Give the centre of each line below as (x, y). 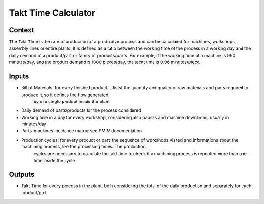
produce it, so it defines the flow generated (65, 95)
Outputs (22, 174)
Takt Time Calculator (52, 13)
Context (22, 30)
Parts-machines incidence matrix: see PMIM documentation (82, 131)
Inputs (19, 76)
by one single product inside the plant (72, 101)
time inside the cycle (54, 161)
